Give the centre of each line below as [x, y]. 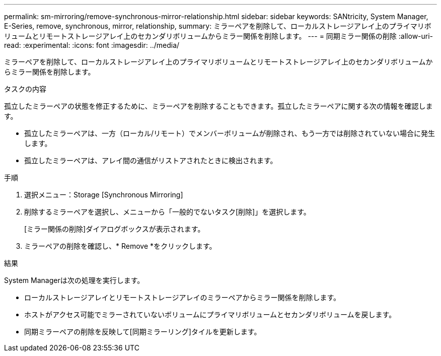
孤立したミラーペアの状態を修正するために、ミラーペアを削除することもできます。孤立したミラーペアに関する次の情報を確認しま [218, 106]
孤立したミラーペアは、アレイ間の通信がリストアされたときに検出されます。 [151, 160]
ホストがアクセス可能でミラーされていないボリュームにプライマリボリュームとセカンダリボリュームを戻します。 [210, 314]
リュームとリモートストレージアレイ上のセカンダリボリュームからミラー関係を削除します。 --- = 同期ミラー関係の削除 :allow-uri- [219, 36]
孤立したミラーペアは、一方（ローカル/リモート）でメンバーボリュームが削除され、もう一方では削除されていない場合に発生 [230, 133]
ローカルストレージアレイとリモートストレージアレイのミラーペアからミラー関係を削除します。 [182, 297]
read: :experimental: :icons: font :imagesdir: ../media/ [92, 45]
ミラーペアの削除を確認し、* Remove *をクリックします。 [120, 246]
